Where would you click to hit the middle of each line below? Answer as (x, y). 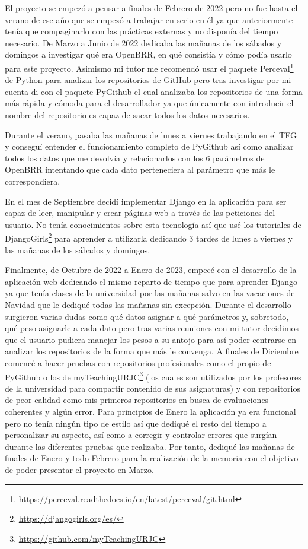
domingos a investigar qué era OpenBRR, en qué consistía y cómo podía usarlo (148, 54)
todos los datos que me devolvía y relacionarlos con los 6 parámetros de (135, 158)
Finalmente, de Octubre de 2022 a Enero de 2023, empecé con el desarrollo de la (151, 270)
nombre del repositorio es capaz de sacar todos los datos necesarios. (127, 115)
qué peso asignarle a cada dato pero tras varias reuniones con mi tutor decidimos (152, 328)
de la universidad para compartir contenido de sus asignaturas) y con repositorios (153, 388)
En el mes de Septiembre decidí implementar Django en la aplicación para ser (146, 201)
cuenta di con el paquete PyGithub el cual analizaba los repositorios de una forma (154, 91)
